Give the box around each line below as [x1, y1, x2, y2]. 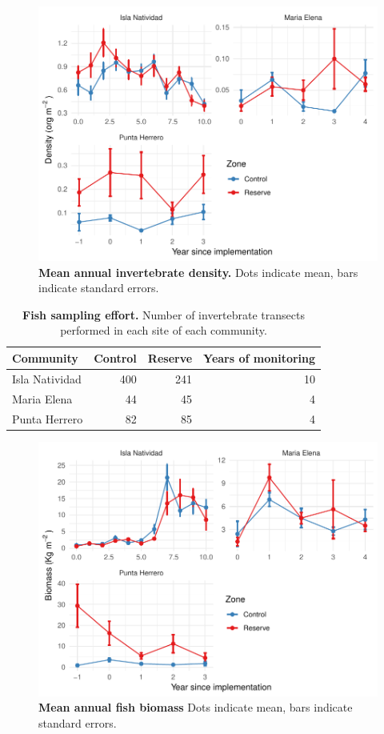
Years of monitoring [203, 349, 316, 366]
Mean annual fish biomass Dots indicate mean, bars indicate [38, 699, 353, 716]
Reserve [147, 349, 193, 366]
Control [94, 349, 137, 366]
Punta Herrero [12, 410, 83, 427]
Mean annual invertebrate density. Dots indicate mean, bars [38, 263, 358, 280]
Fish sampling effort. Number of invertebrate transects [22, 306, 305, 323]
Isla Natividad [12, 370, 82, 387]
